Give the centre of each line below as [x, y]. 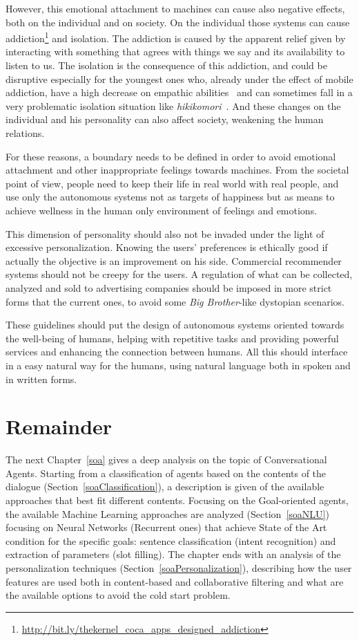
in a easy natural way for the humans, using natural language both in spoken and [178, 365]
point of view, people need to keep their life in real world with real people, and [172, 183]
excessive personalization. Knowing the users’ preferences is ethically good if [167, 247]
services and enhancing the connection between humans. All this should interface [177, 352]
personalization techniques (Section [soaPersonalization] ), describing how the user [179, 567]
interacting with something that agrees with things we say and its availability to [175, 52]
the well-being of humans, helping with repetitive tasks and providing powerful [172, 338]
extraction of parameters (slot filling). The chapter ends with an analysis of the [173, 554]
